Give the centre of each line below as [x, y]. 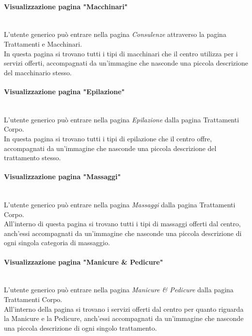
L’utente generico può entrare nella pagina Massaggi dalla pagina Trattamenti [120, 205]
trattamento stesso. [32, 158]
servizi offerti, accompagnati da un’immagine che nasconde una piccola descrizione [126, 63]
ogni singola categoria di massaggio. [57, 243]
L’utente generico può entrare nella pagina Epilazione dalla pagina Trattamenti [122, 119]
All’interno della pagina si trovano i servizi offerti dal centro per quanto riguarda [124, 309]
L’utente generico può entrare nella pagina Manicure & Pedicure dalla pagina [119, 290]
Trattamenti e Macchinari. [43, 43]
